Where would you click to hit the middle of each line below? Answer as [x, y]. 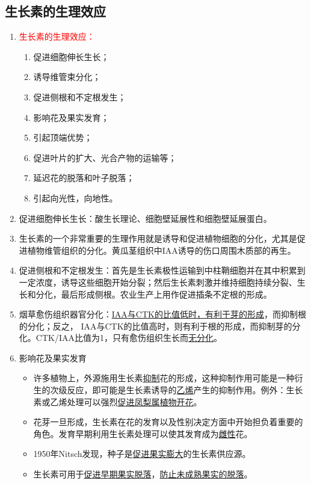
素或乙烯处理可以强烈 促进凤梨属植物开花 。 [118, 401]
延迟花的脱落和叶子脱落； [84, 178]
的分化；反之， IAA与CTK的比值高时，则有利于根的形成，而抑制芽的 [155, 326]
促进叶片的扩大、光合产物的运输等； [105, 157]
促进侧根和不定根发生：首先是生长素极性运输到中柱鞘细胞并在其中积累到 [162, 270]
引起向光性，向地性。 [75, 198]
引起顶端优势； [63, 137]
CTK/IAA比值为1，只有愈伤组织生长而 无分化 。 [129, 338]
